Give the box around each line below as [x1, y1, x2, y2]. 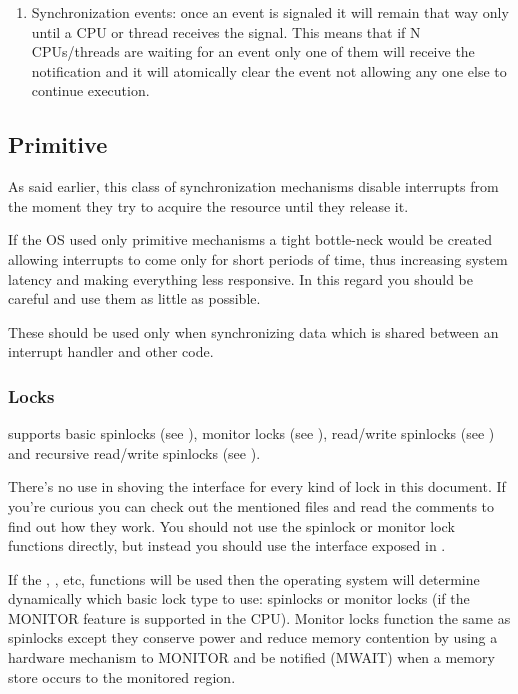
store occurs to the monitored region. [8, 666, 236, 687]
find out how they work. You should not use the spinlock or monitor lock [8, 515, 455, 536]
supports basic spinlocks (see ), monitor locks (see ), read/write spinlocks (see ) [8, 423, 495, 444]
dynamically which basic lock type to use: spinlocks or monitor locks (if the [8, 588, 470, 609]
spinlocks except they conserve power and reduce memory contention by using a [8, 627, 498, 648]
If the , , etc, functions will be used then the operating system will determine [8, 568, 480, 589]
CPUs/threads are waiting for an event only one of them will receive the [31, 41, 475, 62]
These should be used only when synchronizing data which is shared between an [8, 321, 499, 342]
